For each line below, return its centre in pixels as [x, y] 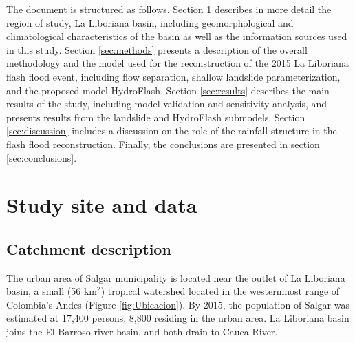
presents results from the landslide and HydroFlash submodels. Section [156, 117]
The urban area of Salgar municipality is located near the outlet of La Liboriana [176, 277]
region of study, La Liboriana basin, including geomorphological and [150, 22]
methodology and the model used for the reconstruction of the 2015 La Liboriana [177, 63]
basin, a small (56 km [52, 291]
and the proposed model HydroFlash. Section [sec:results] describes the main [168, 90]
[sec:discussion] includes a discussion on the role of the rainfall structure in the [172, 131]
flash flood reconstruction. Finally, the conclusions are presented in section [163, 144]
